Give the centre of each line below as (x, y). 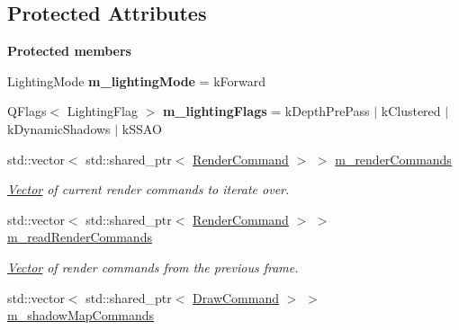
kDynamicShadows (59, 128)
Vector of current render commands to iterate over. (148, 189)
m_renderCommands (393, 159)
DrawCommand (236, 297)
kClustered (411, 111)
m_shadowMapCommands (81, 315)
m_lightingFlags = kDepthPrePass (266, 111)
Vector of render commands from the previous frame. (153, 267)
